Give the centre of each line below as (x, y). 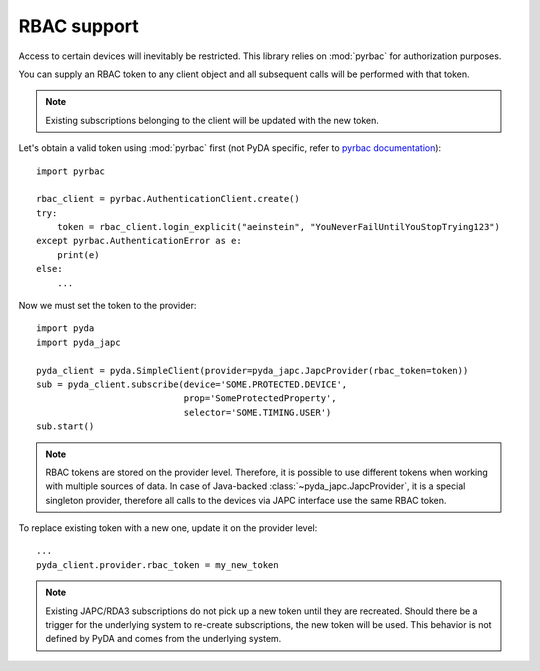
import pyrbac (70, 171)
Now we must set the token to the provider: (107, 306)
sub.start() (65, 426)
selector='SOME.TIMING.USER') (257, 412)
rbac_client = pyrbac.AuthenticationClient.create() (168, 199)
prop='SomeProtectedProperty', (260, 398)
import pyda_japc (78, 342)
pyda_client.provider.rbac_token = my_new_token (157, 564)
